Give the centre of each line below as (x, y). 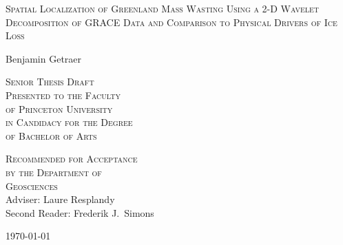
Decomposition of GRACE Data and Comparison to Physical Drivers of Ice (171, 22)
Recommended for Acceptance (72, 159)
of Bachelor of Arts (51, 135)
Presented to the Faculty (63, 95)
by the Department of (54, 172)
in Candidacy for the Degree (69, 122)
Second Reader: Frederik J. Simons (80, 212)
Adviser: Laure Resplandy (60, 199)
